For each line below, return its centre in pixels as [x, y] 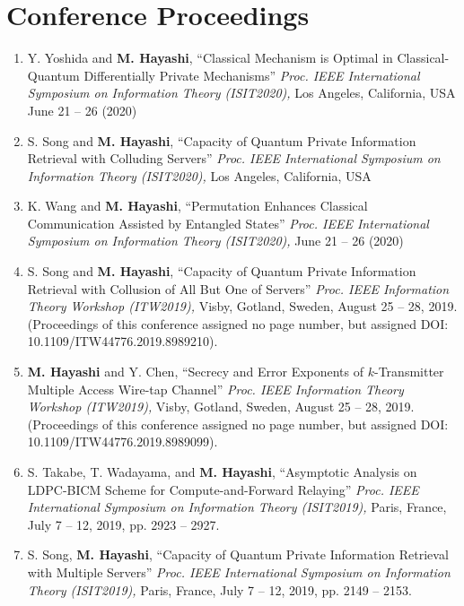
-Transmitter [409, 372]
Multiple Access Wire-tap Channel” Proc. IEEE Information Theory [215, 389]
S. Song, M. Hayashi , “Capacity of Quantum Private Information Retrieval [238, 554]
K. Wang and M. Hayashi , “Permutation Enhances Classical [197, 206]
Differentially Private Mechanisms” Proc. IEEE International [252, 75]
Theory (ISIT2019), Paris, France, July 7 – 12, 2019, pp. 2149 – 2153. [219, 589]
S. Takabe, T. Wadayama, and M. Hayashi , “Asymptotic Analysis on [222, 472]
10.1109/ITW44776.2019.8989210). [123, 341]
